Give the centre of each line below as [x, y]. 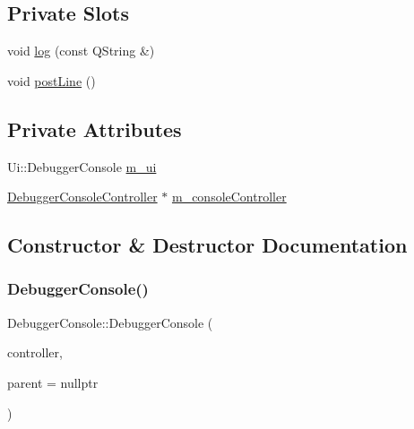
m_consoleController [229, 197]
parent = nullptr [53, 382]
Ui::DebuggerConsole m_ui [82, 166]
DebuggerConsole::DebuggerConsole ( [110, 322]
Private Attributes [95, 129]
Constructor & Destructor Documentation [207, 245]
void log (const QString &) [81, 51]
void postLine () [52, 80]
